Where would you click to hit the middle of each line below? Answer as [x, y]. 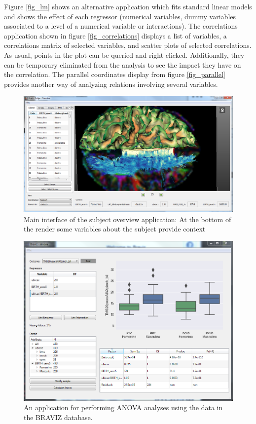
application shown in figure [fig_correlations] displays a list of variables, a [115, 35]
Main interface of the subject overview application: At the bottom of [128, 219]
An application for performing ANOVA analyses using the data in [123, 407]
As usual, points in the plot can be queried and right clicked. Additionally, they [124, 55]
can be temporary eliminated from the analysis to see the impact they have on [123, 64]
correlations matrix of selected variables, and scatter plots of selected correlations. [128, 45]
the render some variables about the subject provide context [115, 229]
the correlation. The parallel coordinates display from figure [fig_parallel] [115, 74]
